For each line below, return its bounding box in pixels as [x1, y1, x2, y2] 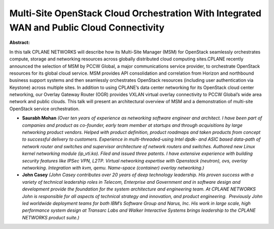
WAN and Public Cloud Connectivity [9, 22, 165, 33]
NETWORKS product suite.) [22, 214, 80, 220]
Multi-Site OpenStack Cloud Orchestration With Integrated [9, 8, 261, 19]
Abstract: [9, 40, 30, 46]
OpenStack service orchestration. [9, 106, 80, 112]
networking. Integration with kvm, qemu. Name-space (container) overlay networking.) [22, 165, 204, 171]
